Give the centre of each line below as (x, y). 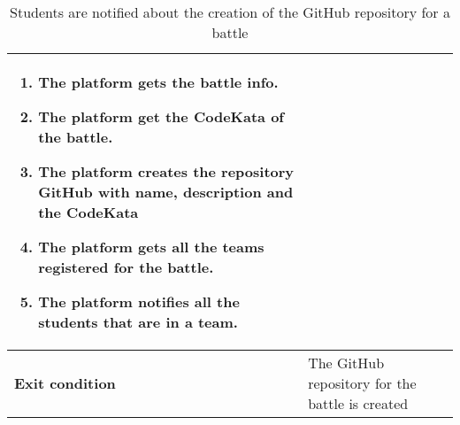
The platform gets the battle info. (158, 82)
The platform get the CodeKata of (161, 116)
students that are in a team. (138, 322)
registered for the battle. (126, 267)
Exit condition (65, 383)
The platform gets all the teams (151, 247)
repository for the (362, 383)
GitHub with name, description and (166, 192)
